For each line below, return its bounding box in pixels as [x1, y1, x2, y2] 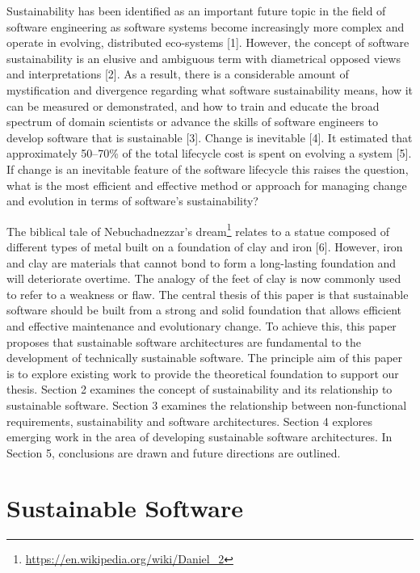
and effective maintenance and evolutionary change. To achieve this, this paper [6, 317, 397, 334]
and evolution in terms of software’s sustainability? [6, 192, 258, 209]
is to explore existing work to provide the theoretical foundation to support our [6, 364, 399, 381]
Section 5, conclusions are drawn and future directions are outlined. [6, 444, 341, 461]
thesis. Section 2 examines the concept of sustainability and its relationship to [6, 381, 393, 398]
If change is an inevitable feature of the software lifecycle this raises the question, [6, 160, 409, 177]
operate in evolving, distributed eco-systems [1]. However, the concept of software [6, 34, 409, 51]
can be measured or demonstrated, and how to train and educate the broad [6, 97, 380, 114]
